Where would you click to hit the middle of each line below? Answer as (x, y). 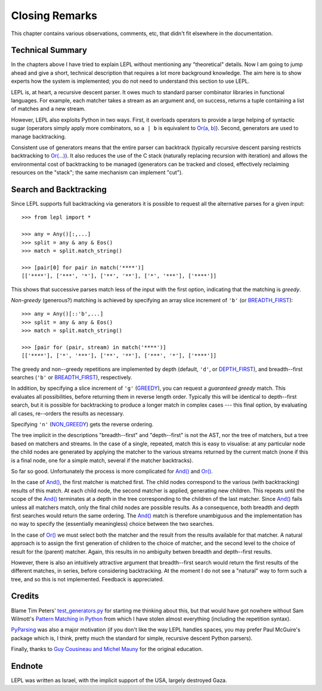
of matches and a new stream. (48, 109)
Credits (25, 596)
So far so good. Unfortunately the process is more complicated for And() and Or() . (112, 471)
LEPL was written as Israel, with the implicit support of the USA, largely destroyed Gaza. (119, 680)
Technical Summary (49, 50)
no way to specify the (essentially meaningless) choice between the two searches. (113, 524)
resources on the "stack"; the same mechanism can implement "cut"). (97, 172)
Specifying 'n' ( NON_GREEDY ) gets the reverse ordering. (82, 424)
